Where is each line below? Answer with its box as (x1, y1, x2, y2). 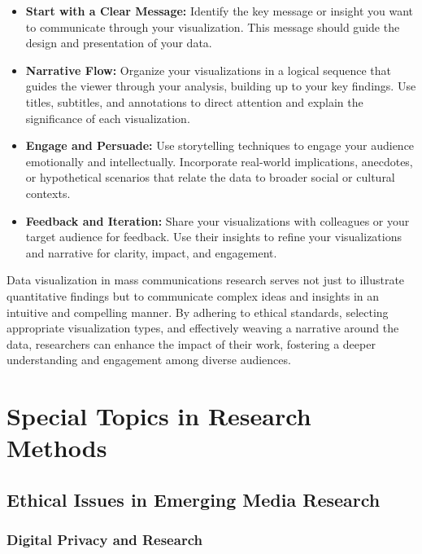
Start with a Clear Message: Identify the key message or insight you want (25, 2, 414, 19)
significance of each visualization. (25, 109, 190, 126)
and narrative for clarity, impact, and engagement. (25, 244, 277, 261)
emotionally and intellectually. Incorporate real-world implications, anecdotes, (25, 152, 413, 169)
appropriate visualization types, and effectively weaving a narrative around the (7, 319, 399, 336)
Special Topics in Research (7, 399, 311, 433)
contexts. (25, 184, 71, 201)
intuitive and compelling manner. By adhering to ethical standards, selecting (7, 303, 389, 320)
